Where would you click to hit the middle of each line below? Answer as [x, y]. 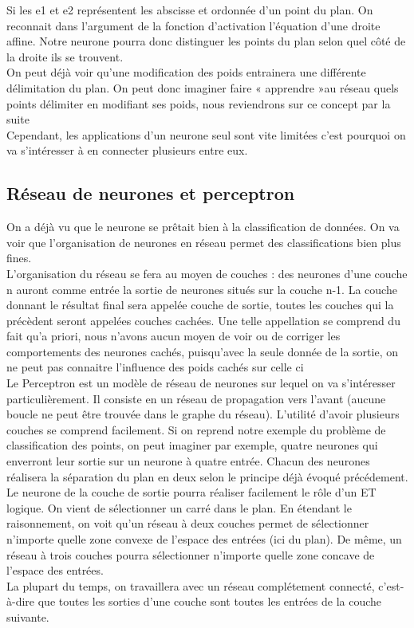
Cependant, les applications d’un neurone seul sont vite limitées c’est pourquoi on [206, 134]
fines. [19, 258]
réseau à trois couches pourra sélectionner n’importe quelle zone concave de [191, 554]
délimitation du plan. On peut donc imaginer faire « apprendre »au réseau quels [203, 87]
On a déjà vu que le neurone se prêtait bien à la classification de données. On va [203, 227]
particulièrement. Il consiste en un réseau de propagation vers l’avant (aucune [196, 398]
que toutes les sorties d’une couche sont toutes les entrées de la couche [210, 601]
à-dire [21, 601]
